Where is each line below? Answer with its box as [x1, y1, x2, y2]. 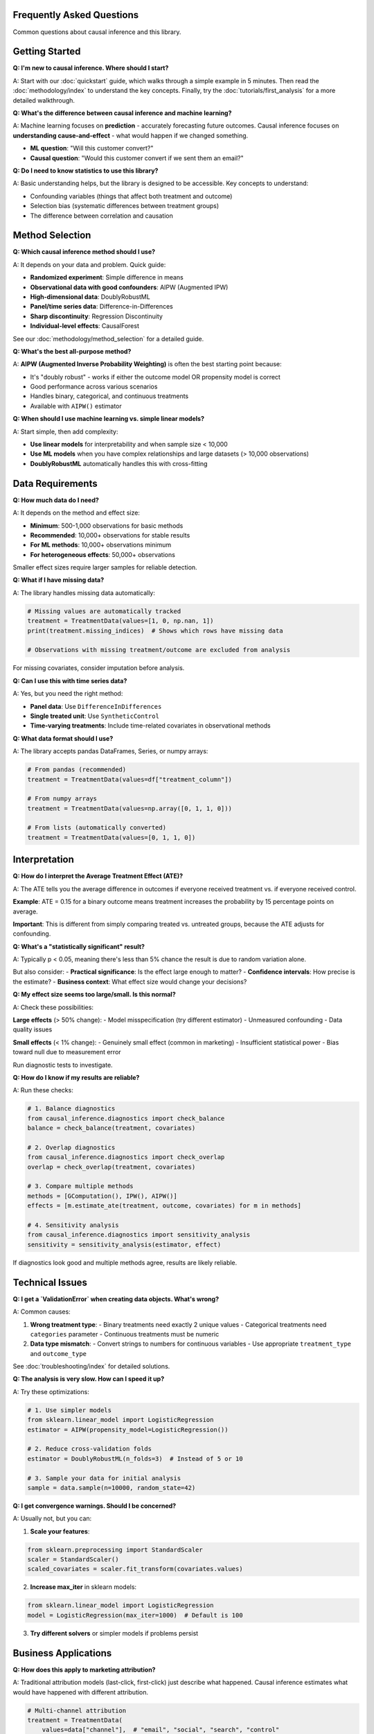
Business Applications [12, 1647, 112, 1659]
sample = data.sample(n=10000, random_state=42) [27, 1484, 196, 1491]
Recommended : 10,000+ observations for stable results [30, 531, 190, 539]
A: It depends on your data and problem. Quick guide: [12, 260, 166, 268]
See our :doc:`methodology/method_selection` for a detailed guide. [12, 334, 204, 343]
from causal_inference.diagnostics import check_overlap [27, 1153, 225, 1161]
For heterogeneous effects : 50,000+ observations [30, 550, 176, 558]
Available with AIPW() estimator [30, 402, 122, 410]
